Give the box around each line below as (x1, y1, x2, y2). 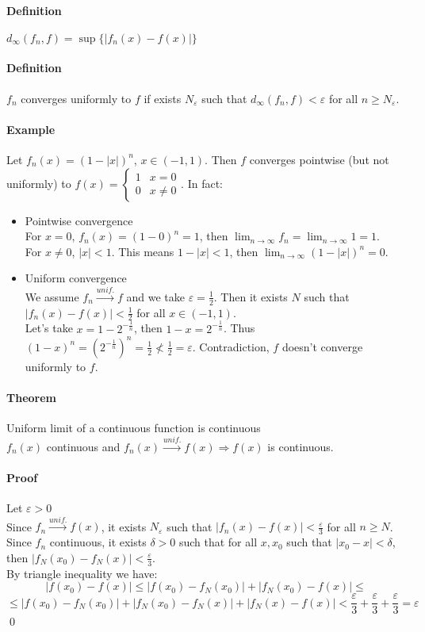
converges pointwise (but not (249, 151, 389, 167)
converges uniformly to (21, 90, 132, 106)
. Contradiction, (192, 338, 270, 354)
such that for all (178, 534, 258, 550)
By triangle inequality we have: (6, 565, 158, 581)
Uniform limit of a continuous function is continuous (6, 419, 261, 436)
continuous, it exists (49, 534, 147, 550)
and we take (126, 288, 186, 305)
